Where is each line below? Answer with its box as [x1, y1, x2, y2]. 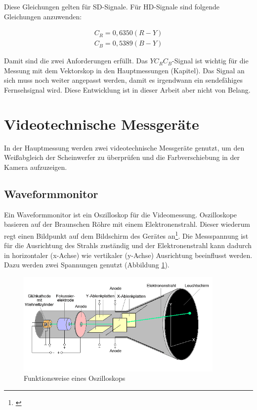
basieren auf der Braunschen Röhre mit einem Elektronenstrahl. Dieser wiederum [4, 219, 251, 229]
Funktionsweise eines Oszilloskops [24, 373, 126, 383]
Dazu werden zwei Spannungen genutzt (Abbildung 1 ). [4, 259, 170, 270]
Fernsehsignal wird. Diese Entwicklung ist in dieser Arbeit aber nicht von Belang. [4, 85, 251, 95]
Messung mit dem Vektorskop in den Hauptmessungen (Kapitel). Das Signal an [4, 65, 245, 75]
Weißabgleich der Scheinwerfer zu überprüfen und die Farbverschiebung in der [4, 152, 240, 162]
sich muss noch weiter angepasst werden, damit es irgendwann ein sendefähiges [4, 75, 243, 85]
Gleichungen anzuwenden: [4, 11, 82, 21]
